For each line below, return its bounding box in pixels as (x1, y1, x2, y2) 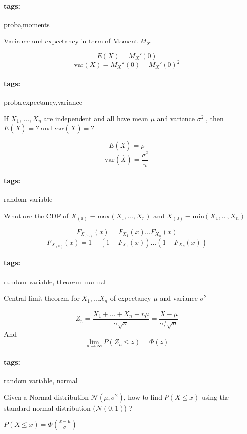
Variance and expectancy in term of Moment (4, 36, 138, 46)
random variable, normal (4, 375, 78, 386)
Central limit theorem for (4, 293, 80, 303)
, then (206, 113, 224, 123)
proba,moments (4, 19, 50, 29)
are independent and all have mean (43, 113, 148, 123)
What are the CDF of (4, 211, 69, 220)
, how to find (123, 391, 162, 402)
